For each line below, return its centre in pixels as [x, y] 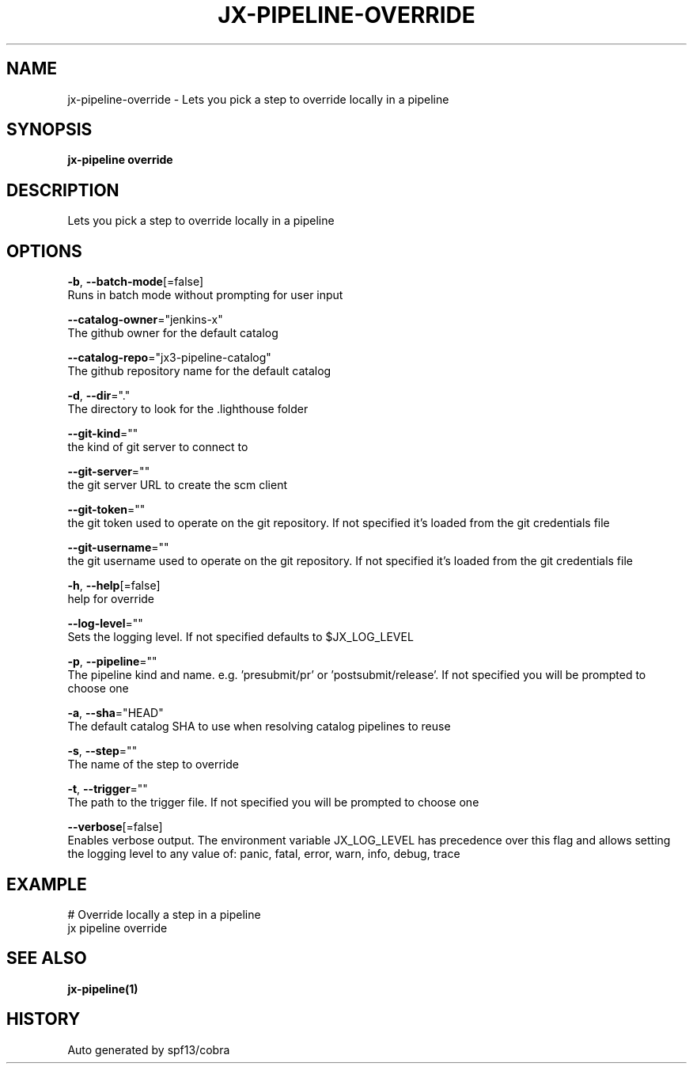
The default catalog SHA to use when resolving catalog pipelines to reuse [259, 727]
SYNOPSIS [49, 130]
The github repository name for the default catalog [199, 371]
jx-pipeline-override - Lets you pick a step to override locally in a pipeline [258, 99]
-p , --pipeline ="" [112, 662]
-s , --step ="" [102, 751]
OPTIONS [44, 251]
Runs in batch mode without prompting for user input [205, 295]
